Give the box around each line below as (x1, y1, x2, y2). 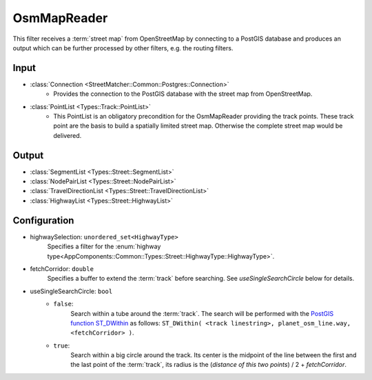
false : (53, 300, 74, 308)
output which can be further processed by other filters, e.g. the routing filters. (12, 43, 234, 52)
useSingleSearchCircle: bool (30, 287, 113, 295)
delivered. (53, 131, 82, 139)
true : (53, 341, 70, 350)
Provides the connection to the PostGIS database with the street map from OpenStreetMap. (53, 90, 313, 98)
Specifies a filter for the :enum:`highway (47, 242, 161, 251)
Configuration (12, 214, 74, 226)
